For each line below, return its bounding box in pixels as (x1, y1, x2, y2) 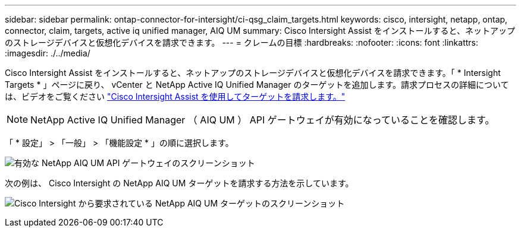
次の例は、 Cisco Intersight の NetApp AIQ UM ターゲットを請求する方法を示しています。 (5, 178, 354, 188)
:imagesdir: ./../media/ (5, 48, 90, 58)
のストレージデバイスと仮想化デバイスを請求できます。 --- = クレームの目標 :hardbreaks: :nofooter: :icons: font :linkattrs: (5, 37, 478, 47)
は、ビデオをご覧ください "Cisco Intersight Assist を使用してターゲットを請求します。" (5, 91, 346, 101)
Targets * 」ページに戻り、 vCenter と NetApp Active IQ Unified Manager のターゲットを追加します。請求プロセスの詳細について (5, 80, 509, 90)
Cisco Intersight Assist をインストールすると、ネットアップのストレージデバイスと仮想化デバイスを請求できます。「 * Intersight (5, 68, 501, 78)
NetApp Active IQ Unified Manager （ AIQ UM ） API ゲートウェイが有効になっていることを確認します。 (30, 114, 495, 126)
